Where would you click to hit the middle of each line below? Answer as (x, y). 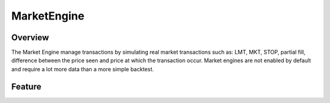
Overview (30, 37)
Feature (26, 86)
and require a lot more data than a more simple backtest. (82, 69)
